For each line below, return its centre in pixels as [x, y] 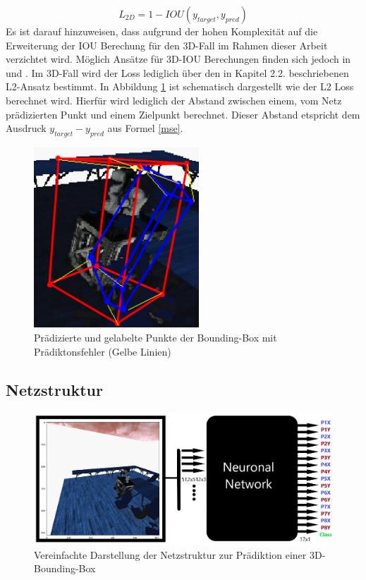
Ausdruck [26, 128]
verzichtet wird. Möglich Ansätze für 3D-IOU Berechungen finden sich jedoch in [178, 59]
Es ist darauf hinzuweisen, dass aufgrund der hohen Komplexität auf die [162, 31]
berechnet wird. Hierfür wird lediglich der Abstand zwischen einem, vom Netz [174, 100]
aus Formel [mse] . [145, 128]
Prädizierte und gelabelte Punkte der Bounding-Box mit [155, 337]
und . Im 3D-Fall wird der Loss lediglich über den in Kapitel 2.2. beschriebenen [177, 72]
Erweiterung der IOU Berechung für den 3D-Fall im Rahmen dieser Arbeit [167, 45]
